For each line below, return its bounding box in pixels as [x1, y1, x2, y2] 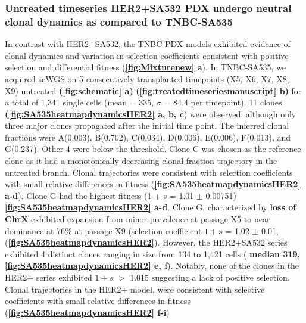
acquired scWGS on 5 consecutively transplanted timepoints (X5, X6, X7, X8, [5, 72, 289, 85]
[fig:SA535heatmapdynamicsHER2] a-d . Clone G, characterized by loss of [5, 201, 296, 213]
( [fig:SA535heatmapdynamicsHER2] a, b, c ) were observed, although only [5, 107, 296, 120]
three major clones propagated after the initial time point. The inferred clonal [5, 119, 289, 132]
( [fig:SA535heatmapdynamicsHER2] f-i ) [5, 306, 170, 318]
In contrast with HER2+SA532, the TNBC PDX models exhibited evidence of [5, 38, 291, 50]
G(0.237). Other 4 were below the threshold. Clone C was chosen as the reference [5, 142, 301, 155]
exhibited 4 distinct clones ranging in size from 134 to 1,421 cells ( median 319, [5, 247, 300, 260]
